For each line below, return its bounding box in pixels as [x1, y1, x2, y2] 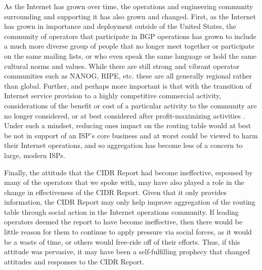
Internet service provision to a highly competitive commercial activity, [4, 90, 222, 101]
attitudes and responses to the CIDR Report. [4, 256, 145, 266]
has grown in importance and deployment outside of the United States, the [4, 21, 236, 31]
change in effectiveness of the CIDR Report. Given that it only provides [4, 186, 227, 197]
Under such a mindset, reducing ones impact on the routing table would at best [4, 120, 251, 131]
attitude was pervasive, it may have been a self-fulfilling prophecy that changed [4, 246, 250, 257]
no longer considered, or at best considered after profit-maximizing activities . [4, 110, 245, 121]
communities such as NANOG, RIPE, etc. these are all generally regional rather [4, 70, 252, 81]
